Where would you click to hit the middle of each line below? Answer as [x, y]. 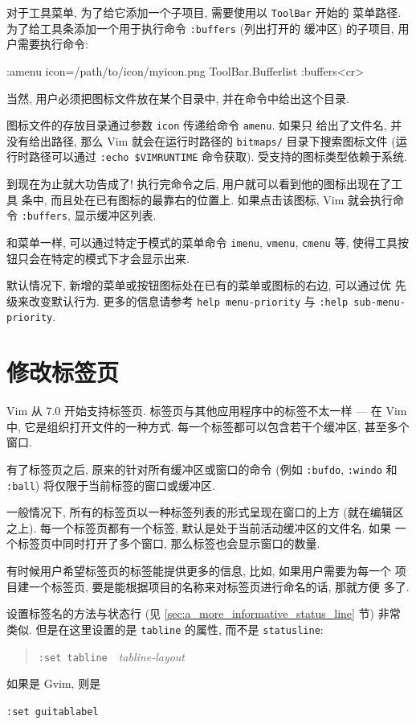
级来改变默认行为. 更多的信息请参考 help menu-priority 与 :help [177, 300]
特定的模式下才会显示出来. [120, 258]
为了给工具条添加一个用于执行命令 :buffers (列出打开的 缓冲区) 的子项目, [200, 28]
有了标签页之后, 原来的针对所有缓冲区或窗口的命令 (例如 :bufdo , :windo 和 [202, 469]
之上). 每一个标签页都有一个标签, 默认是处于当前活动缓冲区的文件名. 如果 [199, 527]
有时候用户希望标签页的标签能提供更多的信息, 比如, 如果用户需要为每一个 [199, 571]
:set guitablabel [53, 712]
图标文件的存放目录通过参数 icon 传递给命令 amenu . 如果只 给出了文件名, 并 [204, 125]
